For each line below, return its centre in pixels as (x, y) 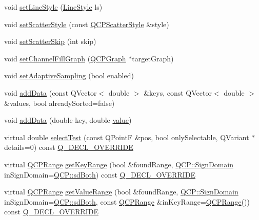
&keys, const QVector (178, 92)
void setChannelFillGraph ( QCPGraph (65, 58)
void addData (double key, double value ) (68, 120)
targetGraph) (153, 58)
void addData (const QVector (51, 92)
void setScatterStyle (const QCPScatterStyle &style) (87, 24)
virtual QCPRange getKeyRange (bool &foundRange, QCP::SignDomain (119, 164)
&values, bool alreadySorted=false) (59, 103)
